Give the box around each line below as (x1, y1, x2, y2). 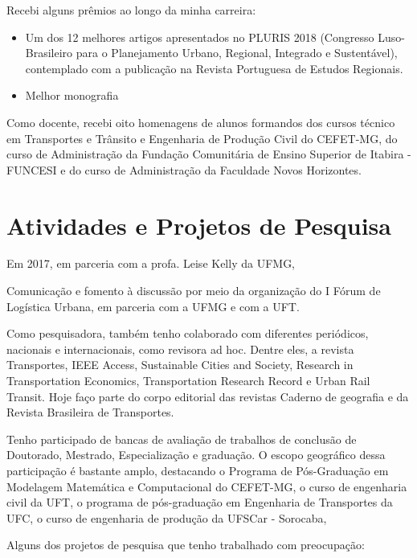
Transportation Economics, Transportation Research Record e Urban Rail (6, 372, 370, 389)
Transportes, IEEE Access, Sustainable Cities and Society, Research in (6, 356, 354, 373)
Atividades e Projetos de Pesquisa (6, 208, 391, 241)
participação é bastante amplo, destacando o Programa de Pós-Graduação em (6, 462, 389, 478)
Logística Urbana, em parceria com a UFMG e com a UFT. (6, 297, 300, 314)
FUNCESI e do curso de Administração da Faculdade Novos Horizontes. (6, 161, 362, 178)
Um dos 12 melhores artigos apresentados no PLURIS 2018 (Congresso (25, 28, 374, 45)
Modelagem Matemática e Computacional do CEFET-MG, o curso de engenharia (6, 478, 407, 494)
